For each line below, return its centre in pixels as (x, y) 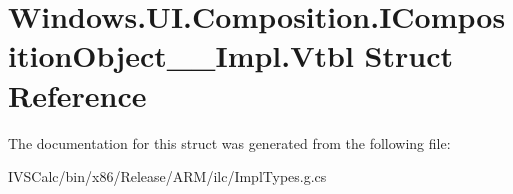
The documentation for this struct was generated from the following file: (229, 142)
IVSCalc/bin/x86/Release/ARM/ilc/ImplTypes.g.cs (167, 176)
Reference (77, 94)
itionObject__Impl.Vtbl (181, 55)
